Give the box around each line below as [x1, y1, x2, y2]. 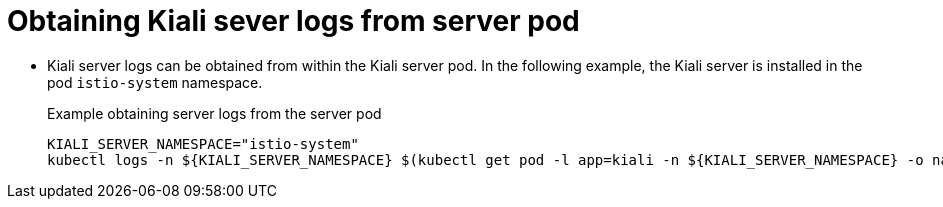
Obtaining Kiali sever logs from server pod [7, 4, 580, 38]
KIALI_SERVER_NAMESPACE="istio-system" [47, 135, 359, 152]
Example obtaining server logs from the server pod [47, 104, 382, 122]
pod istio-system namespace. [47, 73, 263, 91]
